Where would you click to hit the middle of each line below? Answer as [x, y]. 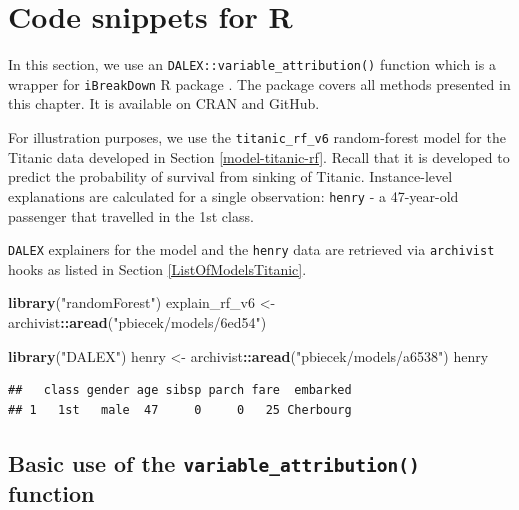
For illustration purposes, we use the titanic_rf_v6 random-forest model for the [257, 137]
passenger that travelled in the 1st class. [131, 215]
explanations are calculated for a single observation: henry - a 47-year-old [233, 195]
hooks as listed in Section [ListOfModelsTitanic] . [157, 268]
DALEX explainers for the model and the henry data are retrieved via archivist [251, 249]
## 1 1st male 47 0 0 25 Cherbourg [180, 409]
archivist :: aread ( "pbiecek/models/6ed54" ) [137, 321]
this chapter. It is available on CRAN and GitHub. [164, 103]
